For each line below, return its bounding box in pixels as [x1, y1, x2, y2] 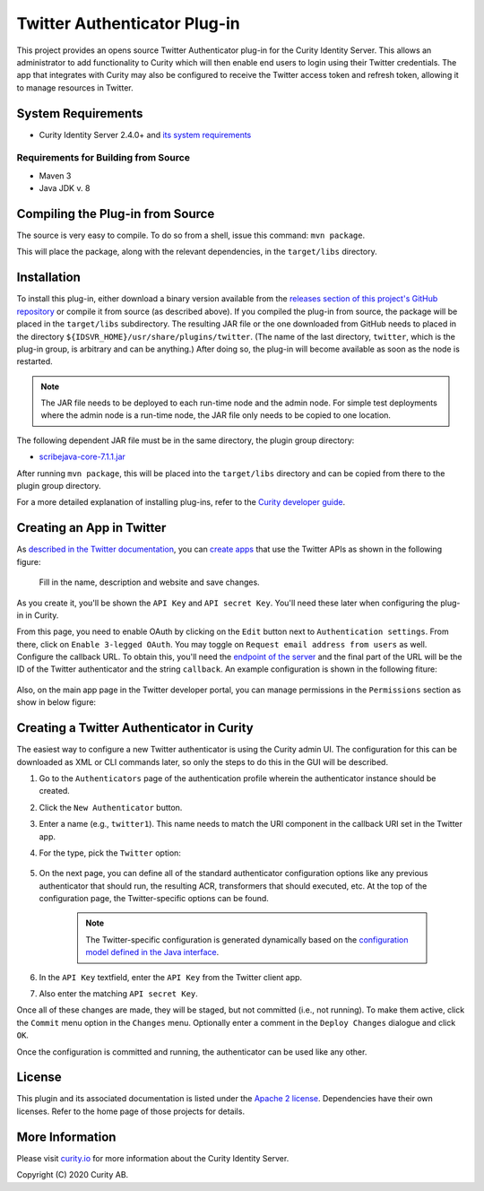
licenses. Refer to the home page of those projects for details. [16, 1106, 246, 1117]
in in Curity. [16, 610, 59, 621]
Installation [16, 270, 81, 285]
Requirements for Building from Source [16, 152, 190, 164]
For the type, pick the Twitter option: [39, 848, 181, 858]
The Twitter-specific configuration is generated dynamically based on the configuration [85, 934, 409, 945]
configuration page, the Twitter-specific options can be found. [39, 893, 269, 904]
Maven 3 [39, 170, 72, 181]
